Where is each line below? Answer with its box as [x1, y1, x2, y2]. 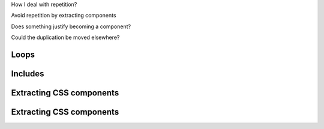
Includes [11, 69, 44, 79]
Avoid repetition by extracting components [11, 12, 116, 19]
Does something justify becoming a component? [11, 23, 131, 30]
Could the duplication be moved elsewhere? [11, 34, 120, 41]
